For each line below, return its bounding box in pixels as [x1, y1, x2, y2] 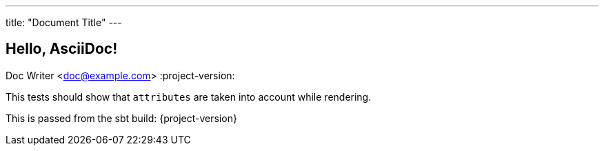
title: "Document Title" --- [6, 17, 122, 28]
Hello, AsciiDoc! [6, 40, 118, 58]
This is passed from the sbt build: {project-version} [6, 112, 237, 124]
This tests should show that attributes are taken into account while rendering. [6, 90, 372, 103]
